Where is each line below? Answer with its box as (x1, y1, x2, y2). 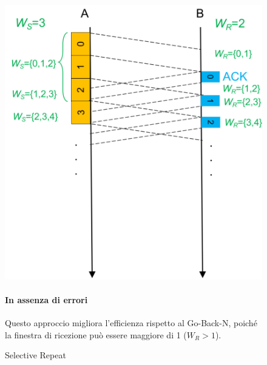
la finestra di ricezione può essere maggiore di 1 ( (5, 328, 187, 341)
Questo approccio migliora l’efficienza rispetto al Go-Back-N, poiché (5, 316, 257, 329)
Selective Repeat (5, 349, 66, 361)
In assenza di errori (5, 293, 88, 306)
